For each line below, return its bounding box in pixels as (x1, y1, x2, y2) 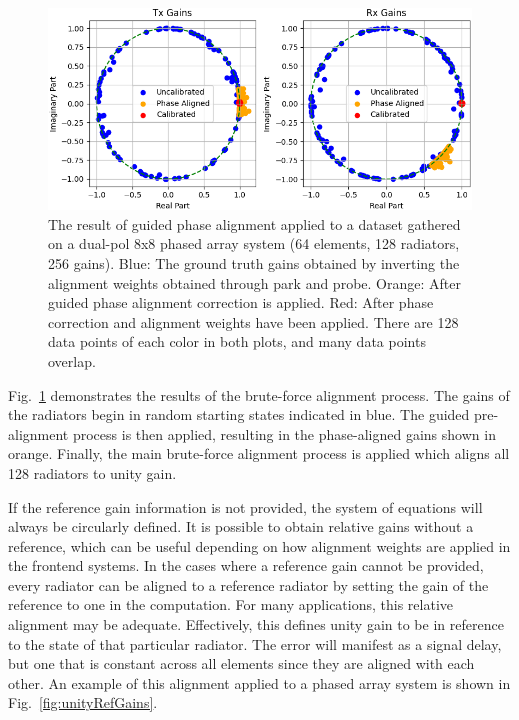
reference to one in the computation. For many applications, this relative (8, 594, 454, 615)
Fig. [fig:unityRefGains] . (8, 692, 158, 713)
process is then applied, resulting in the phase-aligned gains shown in (72, 423, 496, 444)
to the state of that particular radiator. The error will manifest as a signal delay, (8, 633, 502, 654)
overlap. (48, 350, 96, 371)
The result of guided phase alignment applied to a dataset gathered (48, 213, 461, 234)
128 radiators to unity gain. (8, 462, 177, 483)
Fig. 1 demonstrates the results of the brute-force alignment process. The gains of (8, 384, 510, 405)
